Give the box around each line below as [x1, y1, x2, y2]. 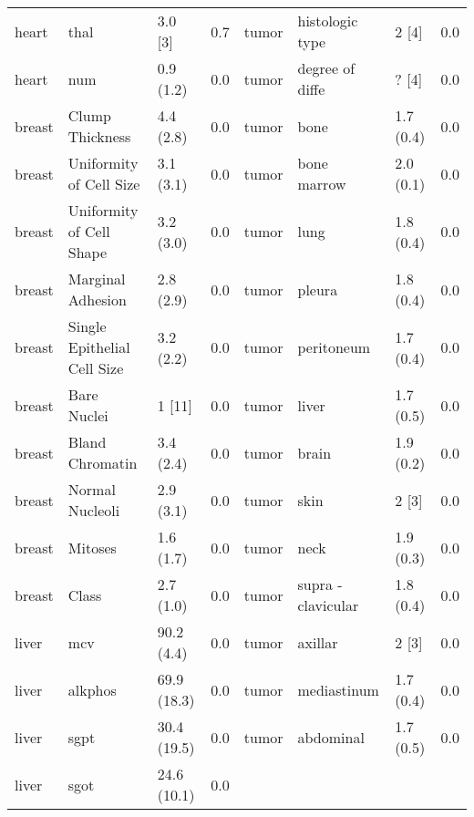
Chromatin [67, 452, 138, 473]
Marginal [67, 268, 126, 289]
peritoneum [297, 336, 371, 357]
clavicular [297, 595, 359, 615]
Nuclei [67, 405, 108, 426]
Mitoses [67, 536, 117, 558]
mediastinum [297, 678, 379, 700]
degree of [297, 57, 355, 78]
